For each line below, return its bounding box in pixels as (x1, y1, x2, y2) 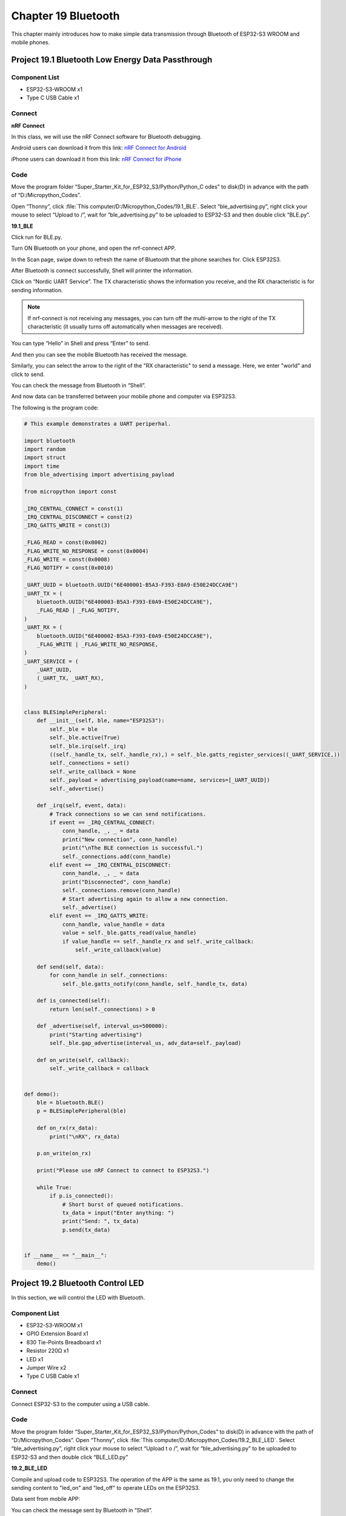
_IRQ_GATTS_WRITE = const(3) (24, 522, 111, 529)
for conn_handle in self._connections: (49, 972, 168, 979)
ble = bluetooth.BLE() (36, 1099, 104, 1106)
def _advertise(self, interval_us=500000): (36, 1022, 168, 1030)
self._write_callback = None (49, 768, 136, 775)
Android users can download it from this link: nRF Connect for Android (11, 144, 187, 152)
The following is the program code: (11, 404, 99, 411)
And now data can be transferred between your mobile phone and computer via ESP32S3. (11, 393, 236, 400)
